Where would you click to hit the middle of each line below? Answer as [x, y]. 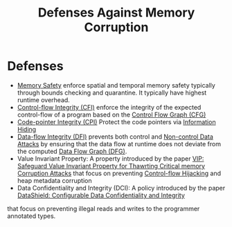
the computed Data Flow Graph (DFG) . [72, 151]
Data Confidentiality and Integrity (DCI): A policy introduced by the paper [121, 188]
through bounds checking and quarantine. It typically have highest [112, 92]
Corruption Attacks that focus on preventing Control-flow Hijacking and [119, 173]
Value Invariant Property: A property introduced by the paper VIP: [110, 158]
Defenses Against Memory [116, 13]
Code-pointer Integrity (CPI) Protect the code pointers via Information [116, 121]
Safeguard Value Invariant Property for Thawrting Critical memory [111, 166]
